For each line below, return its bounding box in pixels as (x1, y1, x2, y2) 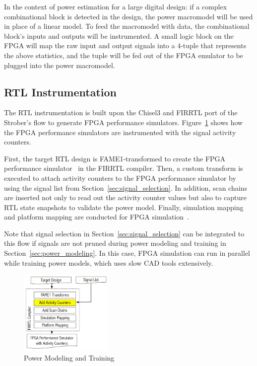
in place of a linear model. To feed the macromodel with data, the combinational (4, 21, 250, 31)
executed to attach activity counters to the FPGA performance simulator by (4, 172, 236, 183)
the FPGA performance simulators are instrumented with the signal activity (4, 127, 236, 137)
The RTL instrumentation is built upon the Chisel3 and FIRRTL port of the (4, 107, 238, 118)
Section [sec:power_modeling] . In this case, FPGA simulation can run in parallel (4, 248, 250, 258)
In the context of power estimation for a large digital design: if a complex (4, 1, 227, 11)
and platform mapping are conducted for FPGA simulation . (4, 212, 189, 222)
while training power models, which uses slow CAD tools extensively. (4, 257, 213, 268)
